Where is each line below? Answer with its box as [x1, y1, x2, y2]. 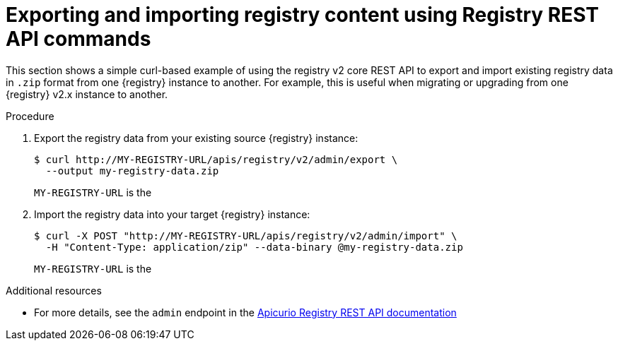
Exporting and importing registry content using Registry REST [6, 3, 600, 27]
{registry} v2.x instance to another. [6, 88, 168, 100]
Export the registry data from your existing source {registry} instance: [34, 131, 358, 144]
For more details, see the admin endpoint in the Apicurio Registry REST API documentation [34, 306, 457, 318]
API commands [6, 27, 151, 51]
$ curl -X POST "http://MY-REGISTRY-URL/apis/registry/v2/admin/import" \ [34, 229, 457, 241]
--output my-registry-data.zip [45, 165, 219, 177]
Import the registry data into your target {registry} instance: [34, 208, 310, 220]
